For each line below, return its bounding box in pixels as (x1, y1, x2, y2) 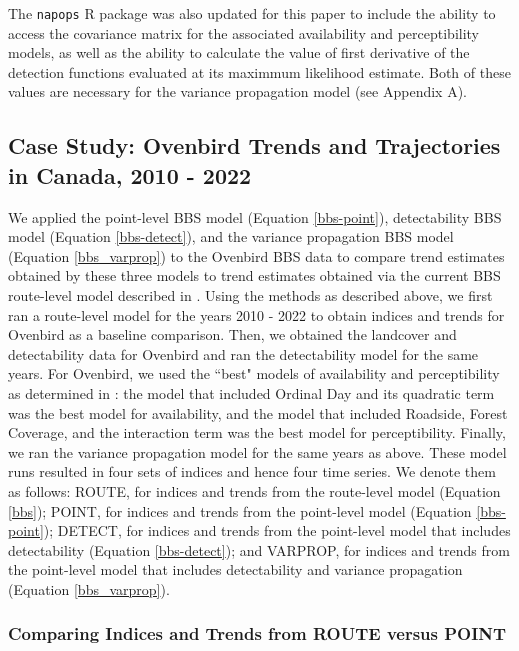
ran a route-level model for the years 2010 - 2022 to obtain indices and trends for (8, 304, 505, 325)
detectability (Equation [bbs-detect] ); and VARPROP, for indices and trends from (8, 539, 510, 560)
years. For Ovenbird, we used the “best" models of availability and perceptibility (8, 363, 500, 384)
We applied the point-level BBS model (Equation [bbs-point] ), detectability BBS (8, 206, 502, 227)
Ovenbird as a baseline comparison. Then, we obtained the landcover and (8, 324, 457, 345)
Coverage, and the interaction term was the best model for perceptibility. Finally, (8, 422, 506, 443)
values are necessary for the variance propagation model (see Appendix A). (8, 81, 467, 102)
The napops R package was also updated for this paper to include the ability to (8, 3, 496, 23)
